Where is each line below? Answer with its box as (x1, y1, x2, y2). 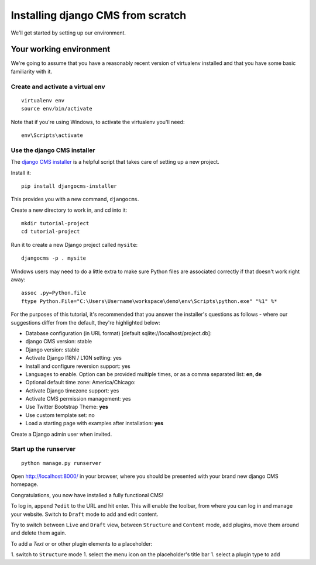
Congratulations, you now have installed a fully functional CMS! (11, 491, 164, 498)
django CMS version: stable (25, 338, 92, 345)
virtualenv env (21, 97, 65, 104)
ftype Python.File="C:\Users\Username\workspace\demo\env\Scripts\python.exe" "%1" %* (21, 298, 277, 304)
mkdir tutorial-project (21, 220, 90, 227)
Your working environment (11, 44, 111, 54)
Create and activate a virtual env (11, 82, 105, 91)
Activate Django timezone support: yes (25, 387, 119, 394)
